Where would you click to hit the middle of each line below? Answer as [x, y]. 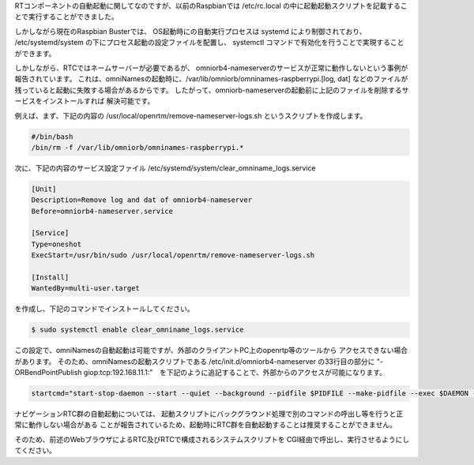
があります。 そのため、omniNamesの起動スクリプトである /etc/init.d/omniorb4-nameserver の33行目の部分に [195, 361]
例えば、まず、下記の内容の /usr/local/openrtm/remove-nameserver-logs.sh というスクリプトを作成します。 [191, 115]
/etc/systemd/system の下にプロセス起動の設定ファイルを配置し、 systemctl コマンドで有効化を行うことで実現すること [209, 43]
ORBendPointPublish [48, 373]
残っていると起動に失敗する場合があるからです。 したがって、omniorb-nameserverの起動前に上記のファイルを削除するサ [212, 90]
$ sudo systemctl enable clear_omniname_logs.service [137, 330]
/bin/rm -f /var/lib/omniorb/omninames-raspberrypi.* [137, 147]
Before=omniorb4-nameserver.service [102, 211]
